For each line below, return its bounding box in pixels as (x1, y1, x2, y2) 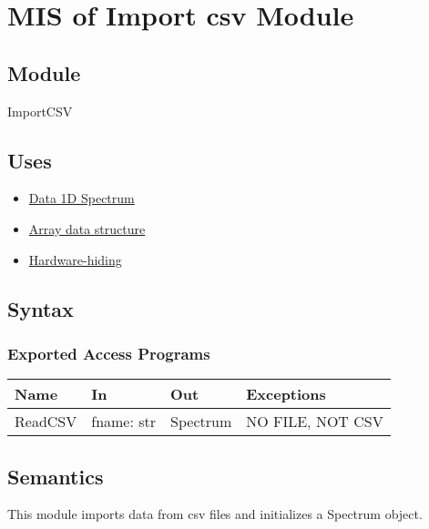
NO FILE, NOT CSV (246, 411, 383, 432)
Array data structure (28, 219, 146, 238)
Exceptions (246, 383, 326, 405)
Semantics (7, 462, 104, 490)
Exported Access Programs (7, 341, 210, 364)
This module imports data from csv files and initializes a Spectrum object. (7, 504, 423, 524)
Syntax (7, 294, 74, 322)
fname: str (91, 411, 157, 432)
